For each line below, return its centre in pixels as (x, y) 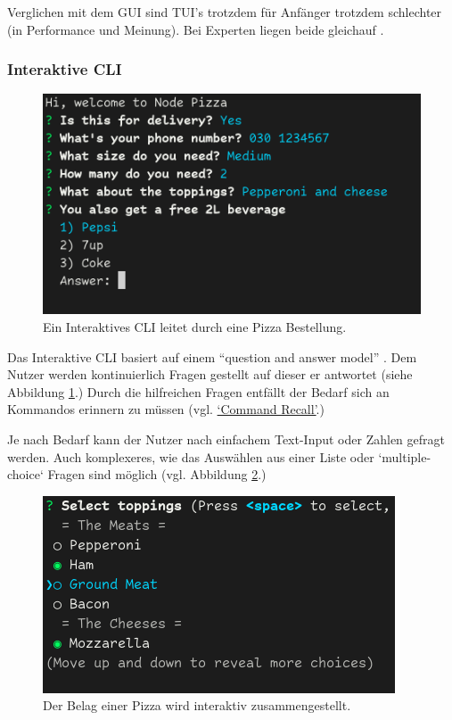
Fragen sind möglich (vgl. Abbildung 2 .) (157, 474)
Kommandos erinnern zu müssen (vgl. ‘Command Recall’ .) (166, 409)
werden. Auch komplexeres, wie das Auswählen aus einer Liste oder (191, 456)
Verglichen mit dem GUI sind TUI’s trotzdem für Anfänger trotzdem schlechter (225, 12)
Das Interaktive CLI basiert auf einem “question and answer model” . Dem (212, 356)
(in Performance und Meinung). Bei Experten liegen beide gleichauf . (196, 29)
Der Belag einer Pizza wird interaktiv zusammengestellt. (197, 705)
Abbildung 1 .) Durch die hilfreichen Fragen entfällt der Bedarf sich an (198, 391)
